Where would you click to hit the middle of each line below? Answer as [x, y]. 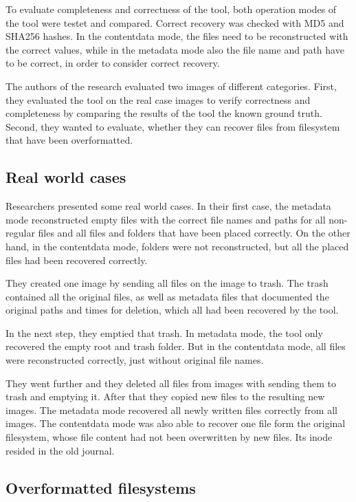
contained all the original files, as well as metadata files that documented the [167, 296]
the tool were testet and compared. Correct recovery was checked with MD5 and [175, 22]
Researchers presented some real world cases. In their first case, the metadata [168, 206]
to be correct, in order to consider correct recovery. [113, 63]
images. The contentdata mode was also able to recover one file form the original [176, 423]
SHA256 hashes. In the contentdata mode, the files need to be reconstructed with [177, 36]
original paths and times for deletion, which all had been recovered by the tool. [172, 310]
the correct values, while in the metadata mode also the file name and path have [175, 49]
